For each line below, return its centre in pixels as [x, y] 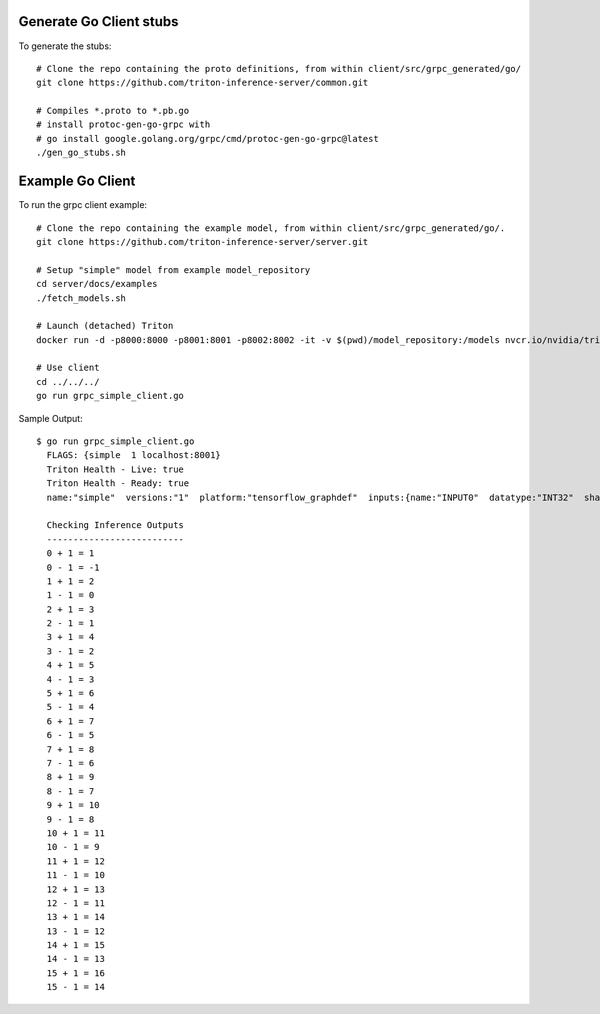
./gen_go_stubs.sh [81, 153]
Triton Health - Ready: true [118, 483]
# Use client [68, 368]
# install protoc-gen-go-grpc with [123, 124]
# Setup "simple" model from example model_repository [173, 269]
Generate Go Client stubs [98, 21]
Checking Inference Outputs [115, 525]
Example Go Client [77, 181]
